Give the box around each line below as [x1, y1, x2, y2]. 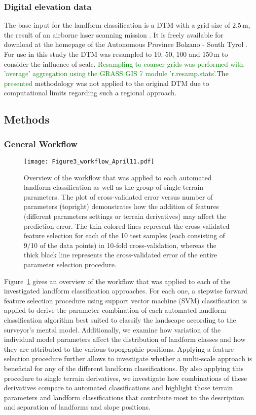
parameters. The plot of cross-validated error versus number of [24, 191, 213, 202]
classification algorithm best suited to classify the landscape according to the [4, 314, 236, 325]
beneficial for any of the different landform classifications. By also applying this [4, 363, 244, 373]
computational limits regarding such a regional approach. [4, 87, 177, 98]
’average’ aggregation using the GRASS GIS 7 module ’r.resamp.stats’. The [4, 68, 229, 79]
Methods [4, 112, 50, 127]
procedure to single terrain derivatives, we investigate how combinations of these [4, 373, 247, 383]
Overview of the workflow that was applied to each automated [24, 172, 212, 182]
